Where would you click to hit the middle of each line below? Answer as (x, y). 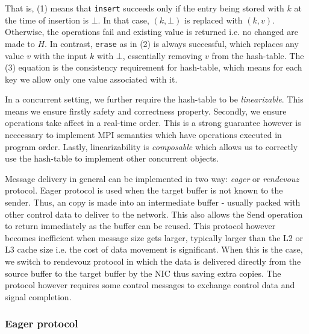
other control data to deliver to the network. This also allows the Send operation (154, 214)
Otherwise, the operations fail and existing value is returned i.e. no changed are (152, 32)
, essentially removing (162, 55)
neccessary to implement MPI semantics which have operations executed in (143, 135)
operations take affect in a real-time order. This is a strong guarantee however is (153, 123)
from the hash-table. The (258, 55)
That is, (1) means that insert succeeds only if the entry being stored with (145, 8)
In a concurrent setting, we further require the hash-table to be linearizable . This (154, 99)
